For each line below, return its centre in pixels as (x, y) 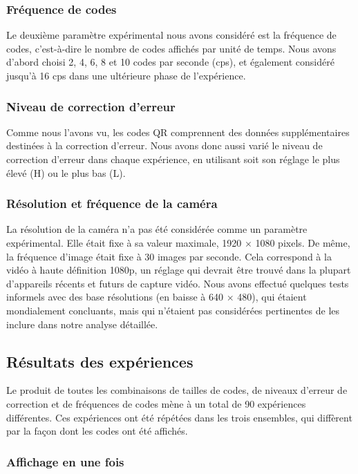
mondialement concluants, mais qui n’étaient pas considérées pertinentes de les (173, 310)
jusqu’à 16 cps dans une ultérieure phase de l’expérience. (126, 75)
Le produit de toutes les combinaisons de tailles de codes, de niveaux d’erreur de (177, 390)
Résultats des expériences (100, 361)
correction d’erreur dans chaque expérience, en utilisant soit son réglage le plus (173, 159)
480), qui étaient (272, 297)
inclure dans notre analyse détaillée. (82, 324)
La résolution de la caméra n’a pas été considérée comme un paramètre (157, 229)
